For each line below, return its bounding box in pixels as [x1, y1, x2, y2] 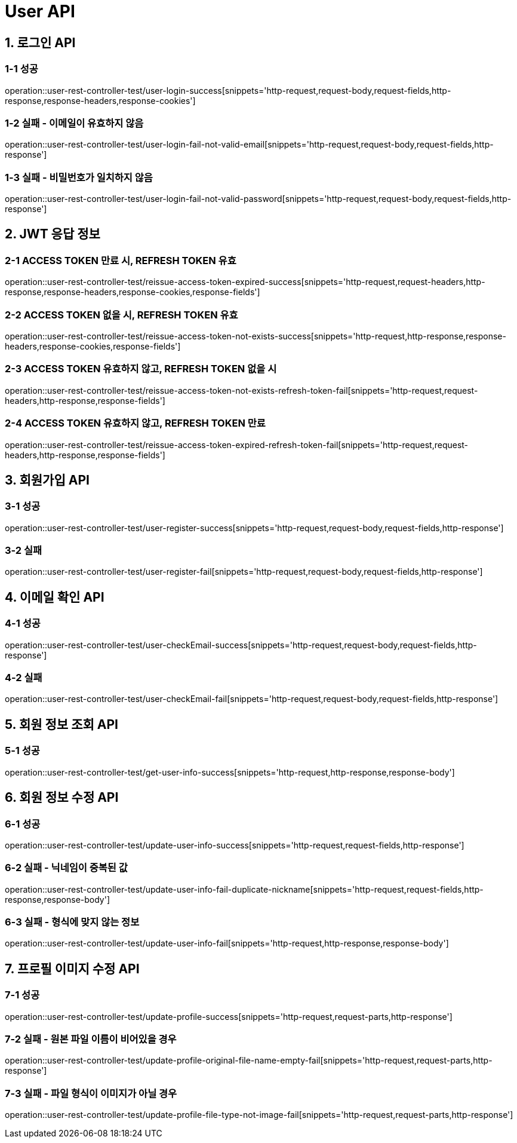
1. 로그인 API [5, 35, 76, 50]
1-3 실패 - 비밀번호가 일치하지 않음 [5, 171, 153, 183]
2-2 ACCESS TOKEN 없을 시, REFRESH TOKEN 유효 [5, 308, 238, 321]
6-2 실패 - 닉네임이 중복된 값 [5, 862, 128, 874]
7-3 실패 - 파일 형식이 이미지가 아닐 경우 [5, 1087, 177, 1099]
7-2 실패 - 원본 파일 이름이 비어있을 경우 [5, 1032, 177, 1045]
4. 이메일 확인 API [5, 589, 104, 605]
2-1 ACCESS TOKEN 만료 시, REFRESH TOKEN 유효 [5, 254, 236, 266]
